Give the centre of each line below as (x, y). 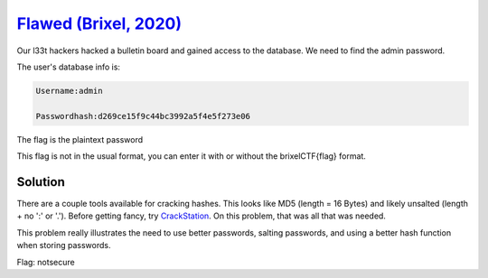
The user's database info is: (69, 67)
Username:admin (69, 91)
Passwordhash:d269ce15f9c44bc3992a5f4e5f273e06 (143, 116)
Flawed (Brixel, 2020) (99, 23)
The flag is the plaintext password (80, 139)
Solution (41, 182)
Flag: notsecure (46, 262)
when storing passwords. (64, 246)
